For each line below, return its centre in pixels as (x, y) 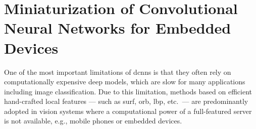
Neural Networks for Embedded (118, 28)
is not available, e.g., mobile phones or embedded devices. (93, 121)
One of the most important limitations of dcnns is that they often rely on (118, 72)
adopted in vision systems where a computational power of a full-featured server (128, 111)
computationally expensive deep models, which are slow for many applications (125, 82)
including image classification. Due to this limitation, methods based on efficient (128, 91)
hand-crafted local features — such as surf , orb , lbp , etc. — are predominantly (126, 101)
